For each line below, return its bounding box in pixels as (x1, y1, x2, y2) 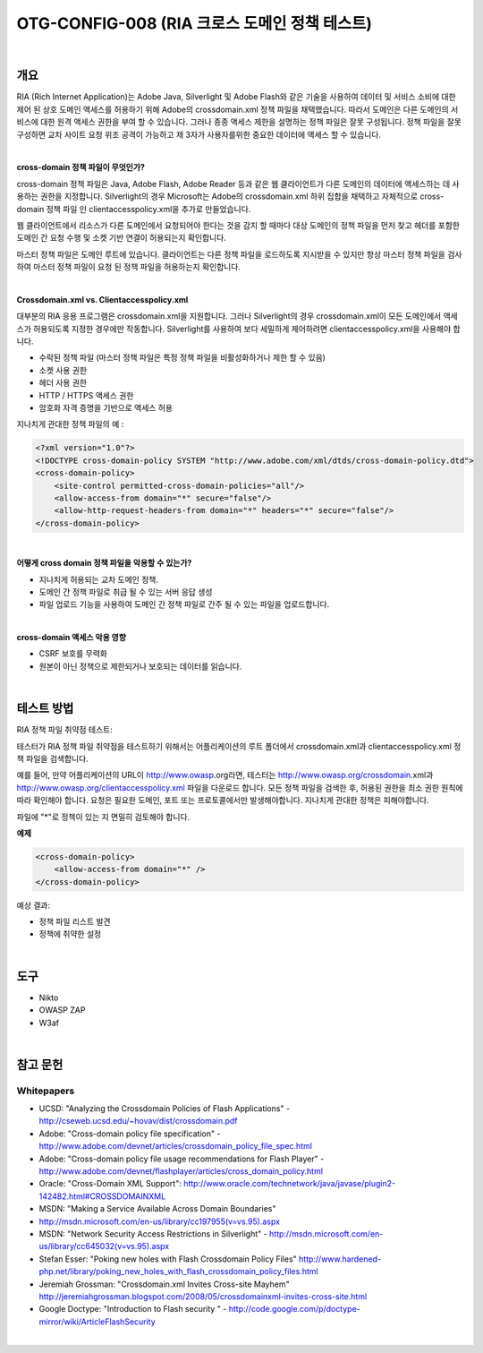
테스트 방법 (16, 701, 74, 716)
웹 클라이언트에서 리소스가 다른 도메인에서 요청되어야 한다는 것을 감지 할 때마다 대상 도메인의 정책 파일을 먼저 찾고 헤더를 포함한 (16, 219, 461, 230)
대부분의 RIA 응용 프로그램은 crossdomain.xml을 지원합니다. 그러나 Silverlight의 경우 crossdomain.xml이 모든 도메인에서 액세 (16, 311, 458, 321)
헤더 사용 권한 (38, 377, 88, 389)
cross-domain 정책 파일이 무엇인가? (16, 162, 145, 173)
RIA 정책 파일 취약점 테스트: (16, 724, 114, 735)
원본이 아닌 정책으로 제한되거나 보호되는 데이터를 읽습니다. (38, 661, 242, 672)
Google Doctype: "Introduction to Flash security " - (38, 1304, 227, 1314)
